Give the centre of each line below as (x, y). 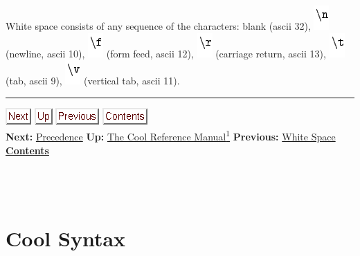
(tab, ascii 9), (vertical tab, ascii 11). (93, 81)
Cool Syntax (66, 238)
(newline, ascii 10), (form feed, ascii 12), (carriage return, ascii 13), (166, 53)
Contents (27, 150)
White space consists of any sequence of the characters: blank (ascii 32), (158, 26)
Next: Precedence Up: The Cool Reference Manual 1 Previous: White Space (171, 136)
